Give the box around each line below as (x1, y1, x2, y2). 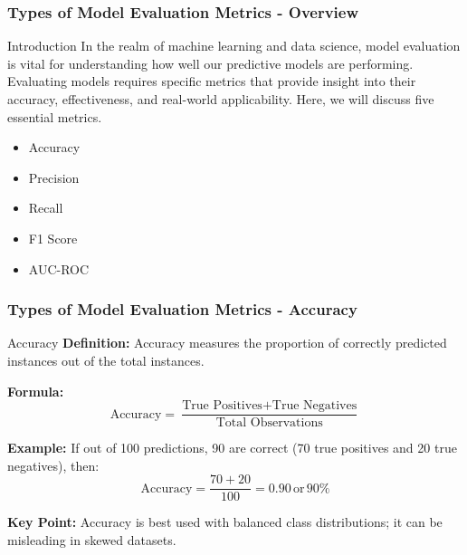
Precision (28, 167, 80, 187)
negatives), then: (7, 455, 100, 474)
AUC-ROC (28, 259, 90, 278)
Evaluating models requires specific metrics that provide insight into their (7, 72, 416, 91)
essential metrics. (7, 107, 102, 126)
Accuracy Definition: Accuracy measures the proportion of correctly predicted (7, 333, 447, 352)
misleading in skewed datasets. (7, 531, 176, 550)
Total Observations (215, 416, 323, 430)
